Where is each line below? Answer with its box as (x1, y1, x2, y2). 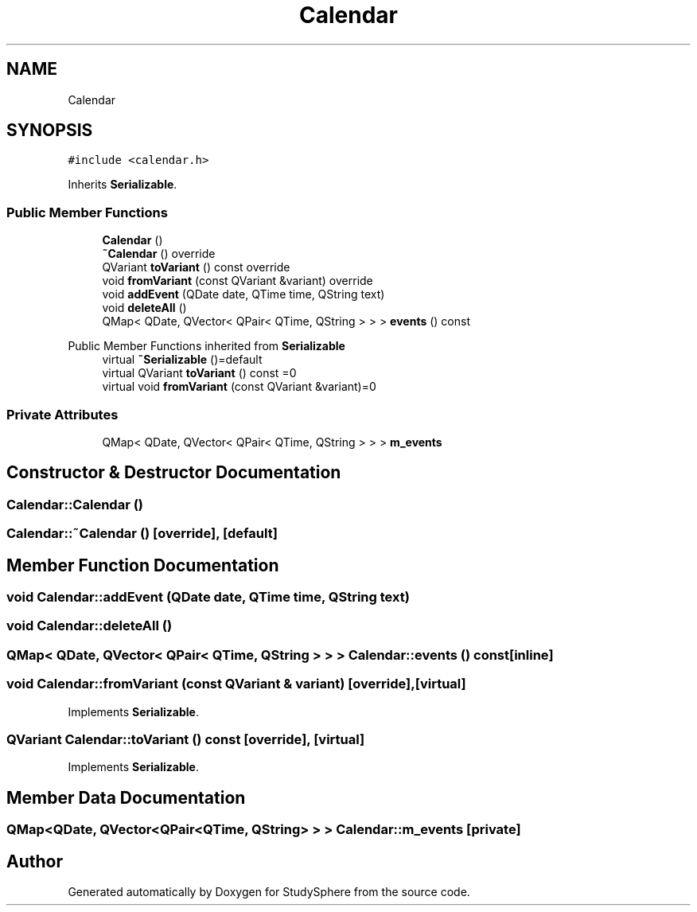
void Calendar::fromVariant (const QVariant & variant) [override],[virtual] (6, 676, 466, 692)
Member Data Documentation (6, 787, 246, 808)
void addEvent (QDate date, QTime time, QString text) (102, 287, 385, 302)
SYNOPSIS (6, 120, 93, 141)
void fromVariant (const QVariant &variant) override (102, 274, 373, 288)
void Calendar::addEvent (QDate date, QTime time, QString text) (6, 589, 410, 605)
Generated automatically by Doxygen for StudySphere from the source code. (68, 884, 470, 898)
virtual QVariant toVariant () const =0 (102, 366, 297, 380)
